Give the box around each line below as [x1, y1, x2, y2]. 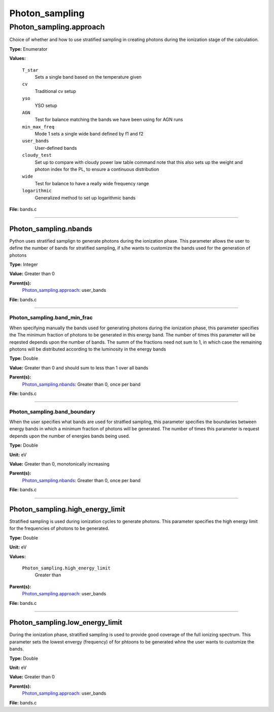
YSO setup [35, 102, 58, 109]
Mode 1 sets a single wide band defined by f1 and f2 [35, 131, 144, 137]
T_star [22, 67, 39, 73]
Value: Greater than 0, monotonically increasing [9, 461, 110, 467]
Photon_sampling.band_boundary [9, 408, 95, 415]
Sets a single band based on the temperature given [35, 74, 142, 80]
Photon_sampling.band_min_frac [9, 314, 93, 321]
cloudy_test [22, 152, 52, 158]
